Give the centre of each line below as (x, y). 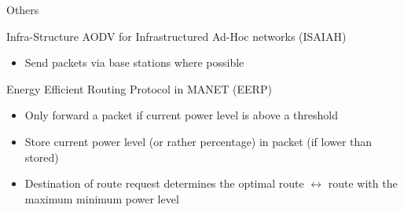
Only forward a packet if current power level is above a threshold (182, 115)
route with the (363, 183)
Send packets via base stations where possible (134, 62)
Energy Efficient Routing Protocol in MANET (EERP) (139, 88)
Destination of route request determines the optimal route (164, 183)
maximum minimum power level (102, 198)
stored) (42, 157)
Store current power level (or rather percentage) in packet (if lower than (198, 141)
